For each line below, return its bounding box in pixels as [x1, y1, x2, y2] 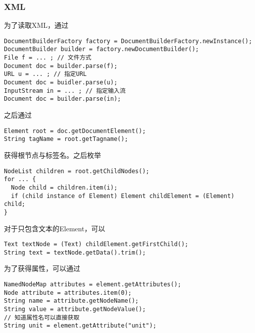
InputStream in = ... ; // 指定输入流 [4, 87, 126, 94]
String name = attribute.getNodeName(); [4, 297, 139, 305]
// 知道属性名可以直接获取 [4, 314, 80, 321]
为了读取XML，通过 [4, 20, 69, 30]
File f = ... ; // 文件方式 [4, 54, 92, 62]
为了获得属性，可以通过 [4, 263, 80, 273]
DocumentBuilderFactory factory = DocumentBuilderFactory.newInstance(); [4, 37, 253, 45]
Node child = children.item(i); [11, 184, 118, 191]
